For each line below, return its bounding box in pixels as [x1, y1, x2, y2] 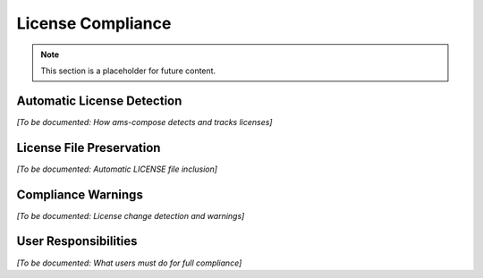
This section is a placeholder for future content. [40, 65, 216, 76]
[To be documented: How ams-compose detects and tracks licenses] [16, 116, 273, 127]
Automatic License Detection [16, 93, 182, 108]
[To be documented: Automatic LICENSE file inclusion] [16, 164, 218, 174]
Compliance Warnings [16, 187, 143, 202]
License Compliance [16, 13, 172, 33]
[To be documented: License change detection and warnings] [16, 210, 245, 221]
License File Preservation [16, 139, 161, 156]
